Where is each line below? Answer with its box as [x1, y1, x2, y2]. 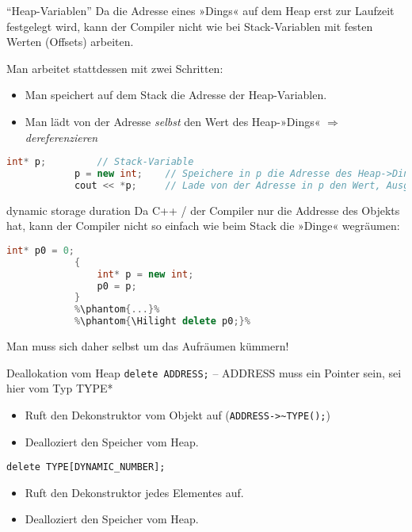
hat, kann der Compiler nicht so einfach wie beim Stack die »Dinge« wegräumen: [6, 217, 400, 234]
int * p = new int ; [97, 268, 194, 280]
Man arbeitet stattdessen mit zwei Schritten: [6, 59, 223, 76]
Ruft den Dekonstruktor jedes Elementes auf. [25, 484, 244, 500]
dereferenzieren [25, 128, 98, 145]
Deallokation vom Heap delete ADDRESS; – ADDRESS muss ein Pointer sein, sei [6, 364, 402, 381]
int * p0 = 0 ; [6, 244, 74, 256]
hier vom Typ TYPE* [6, 380, 113, 396]
